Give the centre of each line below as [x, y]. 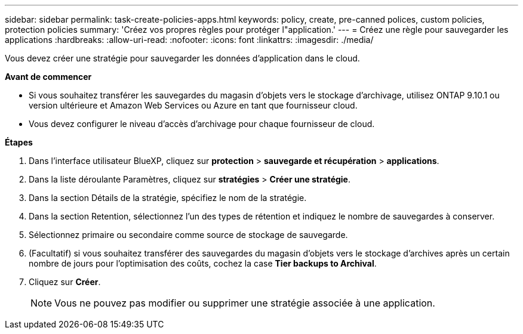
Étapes [19, 142]
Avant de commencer [48, 77]
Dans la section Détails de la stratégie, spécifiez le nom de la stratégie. [168, 198]
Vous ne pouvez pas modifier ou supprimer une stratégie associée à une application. [245, 303]
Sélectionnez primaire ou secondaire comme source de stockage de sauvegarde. [188, 235]
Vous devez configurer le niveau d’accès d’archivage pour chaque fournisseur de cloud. [202, 124]
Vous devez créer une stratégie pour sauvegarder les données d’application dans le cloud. [182, 58]
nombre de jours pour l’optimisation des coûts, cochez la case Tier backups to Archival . [203, 263]
